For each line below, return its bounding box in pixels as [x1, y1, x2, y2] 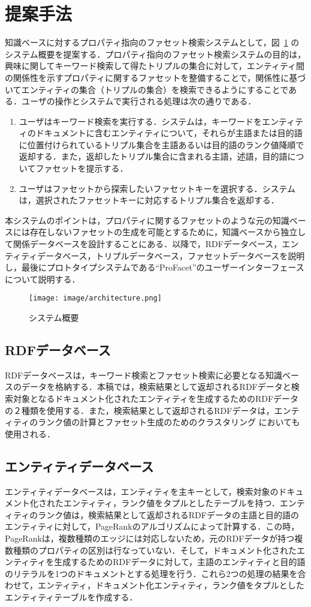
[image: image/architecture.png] [29, 294, 162, 303]
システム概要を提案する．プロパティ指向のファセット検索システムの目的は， [5, 47, 306, 60]
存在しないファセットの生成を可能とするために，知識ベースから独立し [29, 226, 306, 238]
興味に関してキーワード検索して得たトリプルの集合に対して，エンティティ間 [5, 59, 305, 72]
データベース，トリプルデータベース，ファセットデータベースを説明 [37, 249, 305, 262]
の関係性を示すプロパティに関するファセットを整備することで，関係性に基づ [5, 71, 306, 83]
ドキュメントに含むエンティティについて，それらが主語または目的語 [35, 127, 303, 139]
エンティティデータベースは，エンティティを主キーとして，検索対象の [5, 485, 279, 497]
